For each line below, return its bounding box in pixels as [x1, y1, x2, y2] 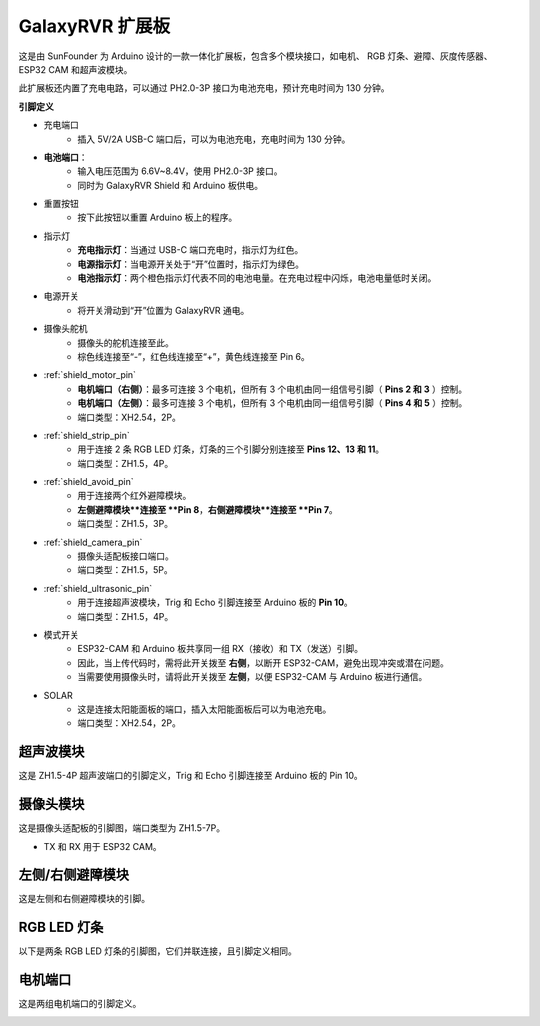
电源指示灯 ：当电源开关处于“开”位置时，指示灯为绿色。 [77, 258, 305, 270]
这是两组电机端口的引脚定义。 [18, 998, 142, 1010]
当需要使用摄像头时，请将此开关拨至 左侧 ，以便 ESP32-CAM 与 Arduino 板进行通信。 [77, 671, 428, 683]
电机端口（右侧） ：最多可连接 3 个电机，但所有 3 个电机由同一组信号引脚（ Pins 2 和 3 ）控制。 [77, 383, 468, 395]
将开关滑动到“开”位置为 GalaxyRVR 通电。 [77, 304, 250, 316]
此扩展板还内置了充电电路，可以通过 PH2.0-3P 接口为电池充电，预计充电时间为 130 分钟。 [18, 82, 390, 94]
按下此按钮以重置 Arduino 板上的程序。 [77, 211, 238, 224]
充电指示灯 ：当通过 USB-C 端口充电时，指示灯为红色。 [77, 244, 304, 256]
